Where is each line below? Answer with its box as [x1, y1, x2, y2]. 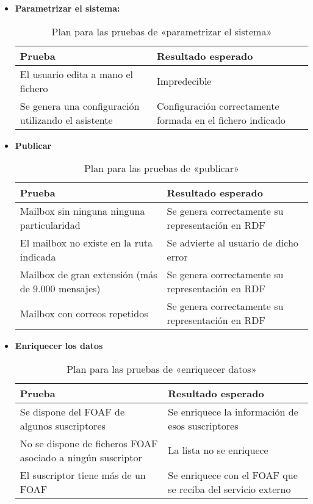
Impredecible [157, 74, 212, 88]
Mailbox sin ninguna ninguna [20, 204, 145, 218]
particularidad [20, 218, 81, 232]
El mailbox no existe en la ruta [20, 236, 153, 250]
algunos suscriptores [20, 418, 106, 433]
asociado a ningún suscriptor [20, 450, 142, 464]
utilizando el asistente [20, 112, 113, 127]
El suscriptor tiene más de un [20, 467, 146, 482]
